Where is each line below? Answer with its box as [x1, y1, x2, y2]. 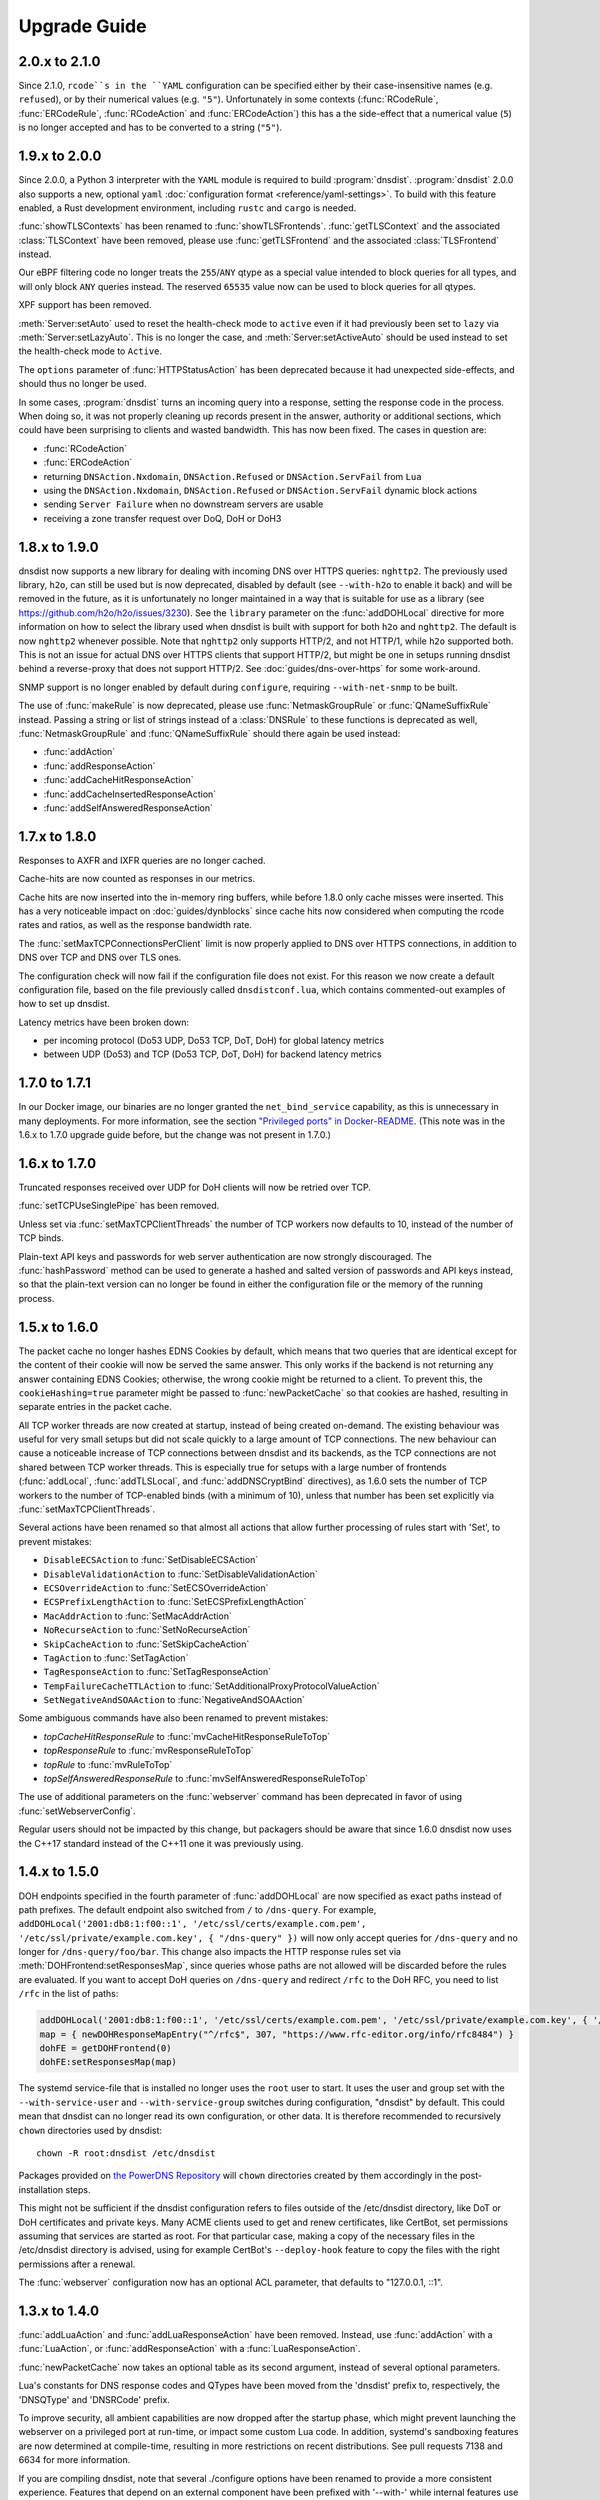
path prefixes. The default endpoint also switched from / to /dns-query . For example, [18, 1903, 377, 1915]
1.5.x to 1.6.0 [18, 1318, 99, 1335]
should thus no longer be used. [18, 378, 147, 390]
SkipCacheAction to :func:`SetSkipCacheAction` [43, 1638, 250, 1650]
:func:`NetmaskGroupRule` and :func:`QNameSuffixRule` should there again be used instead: [18, 727, 401, 739]
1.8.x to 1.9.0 [18, 538, 99, 555]
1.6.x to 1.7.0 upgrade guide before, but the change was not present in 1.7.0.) [18, 1129, 332, 1141]
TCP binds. [18, 1232, 64, 1244]
